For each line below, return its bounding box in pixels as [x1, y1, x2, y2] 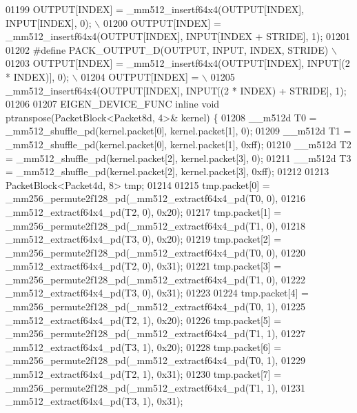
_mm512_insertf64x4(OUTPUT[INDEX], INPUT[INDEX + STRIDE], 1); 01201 [6, 29, 351, 43]
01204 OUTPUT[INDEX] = [81, 69, 199, 83]
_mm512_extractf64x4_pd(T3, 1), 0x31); [6, 394, 183, 408]
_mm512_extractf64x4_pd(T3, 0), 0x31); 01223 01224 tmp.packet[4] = [6, 285, 309, 300]
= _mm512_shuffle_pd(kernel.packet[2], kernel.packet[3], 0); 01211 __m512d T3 [6, 150, 351, 165]
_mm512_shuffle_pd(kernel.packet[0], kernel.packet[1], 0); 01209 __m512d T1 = [6, 123, 351, 138]
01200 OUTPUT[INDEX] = [103, 15, 221, 30]
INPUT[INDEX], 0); [6, 15, 92, 30]
